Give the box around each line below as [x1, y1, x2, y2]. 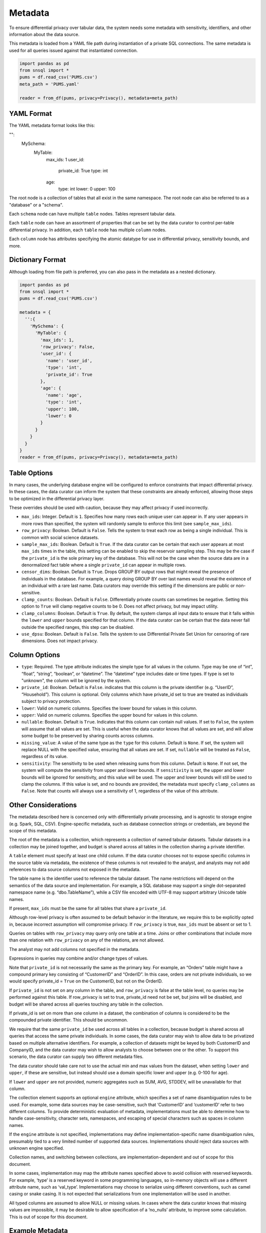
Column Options [9, 651, 60, 659]
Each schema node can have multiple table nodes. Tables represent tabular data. [9, 211, 176, 217]
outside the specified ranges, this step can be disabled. [21, 624, 134, 630]
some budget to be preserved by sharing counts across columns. [21, 733, 154, 739]
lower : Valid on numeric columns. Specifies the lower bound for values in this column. [21, 705, 197, 711]
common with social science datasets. [21, 534, 100, 540]
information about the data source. [9, 31, 80, 37]
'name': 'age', [45, 392, 82, 398]
